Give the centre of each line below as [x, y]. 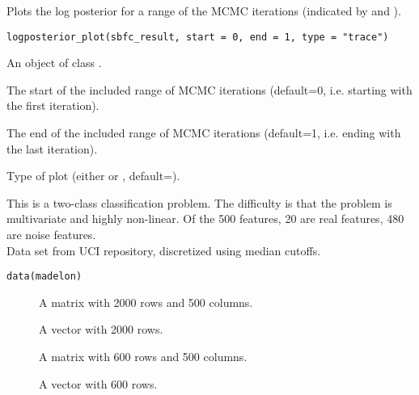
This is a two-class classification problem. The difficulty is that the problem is [199, 202]
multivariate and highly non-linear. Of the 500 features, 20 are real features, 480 [205, 219]
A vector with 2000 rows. [101, 329]
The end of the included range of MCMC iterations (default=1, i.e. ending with [204, 133]
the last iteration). [52, 148]
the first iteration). [53, 105]
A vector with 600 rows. [98, 383]
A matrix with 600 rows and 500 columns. [143, 357]
